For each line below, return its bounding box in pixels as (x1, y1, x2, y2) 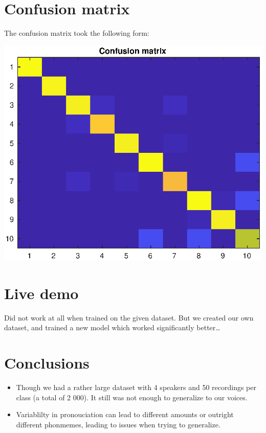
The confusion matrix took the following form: (4, 28, 149, 38)
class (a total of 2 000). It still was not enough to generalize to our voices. (16, 392, 248, 402)
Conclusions (4, 352, 90, 373)
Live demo (4, 282, 79, 303)
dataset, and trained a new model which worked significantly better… (4, 322, 220, 333)
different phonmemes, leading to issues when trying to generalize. (16, 419, 220, 429)
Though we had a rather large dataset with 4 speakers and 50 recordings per (16, 382, 256, 393)
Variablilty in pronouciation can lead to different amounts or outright (16, 409, 234, 420)
